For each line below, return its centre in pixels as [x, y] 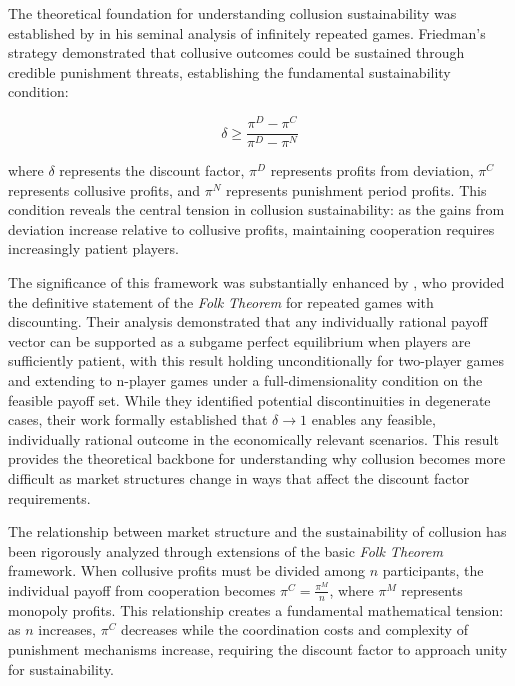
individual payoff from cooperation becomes [142, 589]
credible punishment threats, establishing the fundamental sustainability [229, 71]
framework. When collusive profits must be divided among [186, 570]
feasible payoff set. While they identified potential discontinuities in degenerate [249, 399]
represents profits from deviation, [372, 170]
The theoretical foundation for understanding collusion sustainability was [232, 13]
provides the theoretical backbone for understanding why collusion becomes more [257, 458]
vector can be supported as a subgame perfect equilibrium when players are [239, 340]
